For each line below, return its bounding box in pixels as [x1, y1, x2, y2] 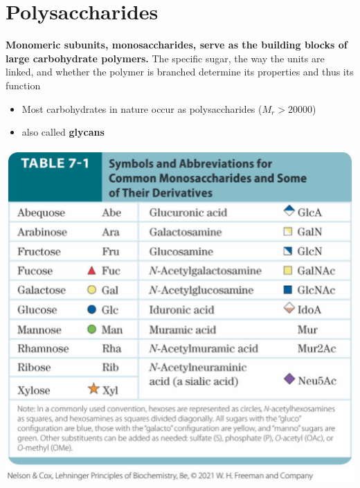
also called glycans [21, 125, 105, 139]
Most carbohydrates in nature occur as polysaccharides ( [21, 101, 262, 116]
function [6, 78, 41, 92]
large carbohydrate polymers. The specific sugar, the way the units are [6, 51, 325, 65]
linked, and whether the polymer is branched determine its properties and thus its [6, 64, 354, 79]
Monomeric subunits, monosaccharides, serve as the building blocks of [6, 37, 348, 52]
